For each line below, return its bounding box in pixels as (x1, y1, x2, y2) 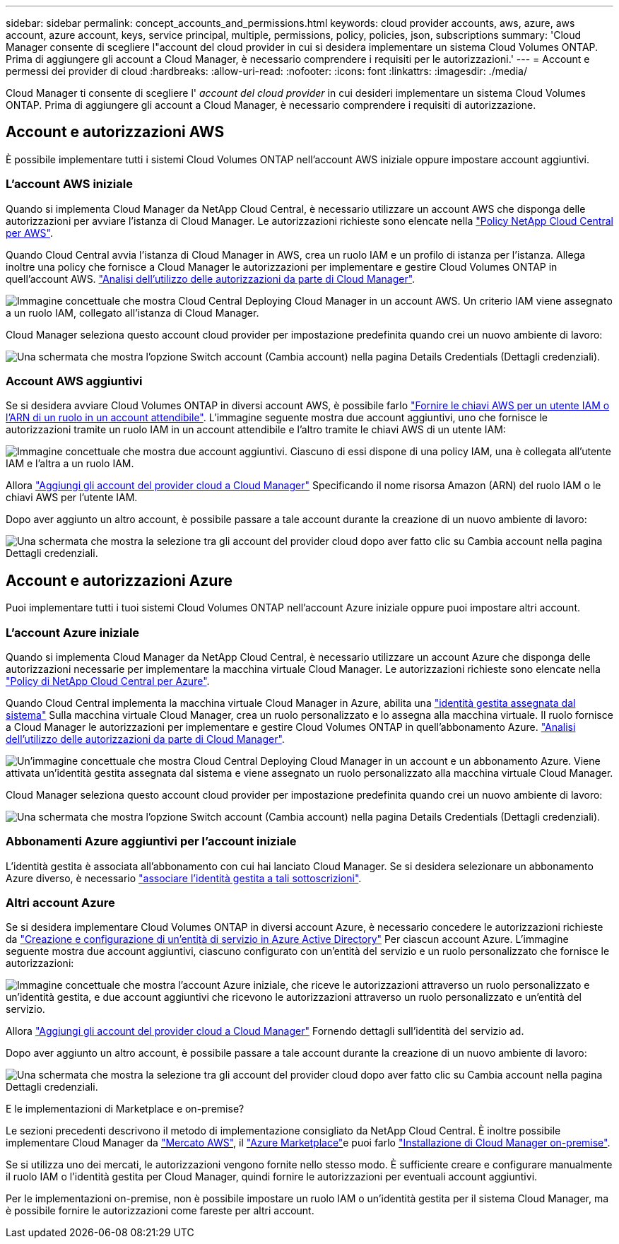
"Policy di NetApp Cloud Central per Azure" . (6, 674, 210, 687)
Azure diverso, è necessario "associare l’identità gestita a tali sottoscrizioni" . (6, 872, 362, 884)
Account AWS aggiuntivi (6, 373, 143, 388)
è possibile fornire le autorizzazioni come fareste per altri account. (6, 1204, 314, 1217)
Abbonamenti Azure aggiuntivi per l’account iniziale (6, 834, 297, 849)
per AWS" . (6, 226, 54, 239)
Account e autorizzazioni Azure (6, 571, 232, 589)
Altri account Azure (6, 896, 115, 910)
